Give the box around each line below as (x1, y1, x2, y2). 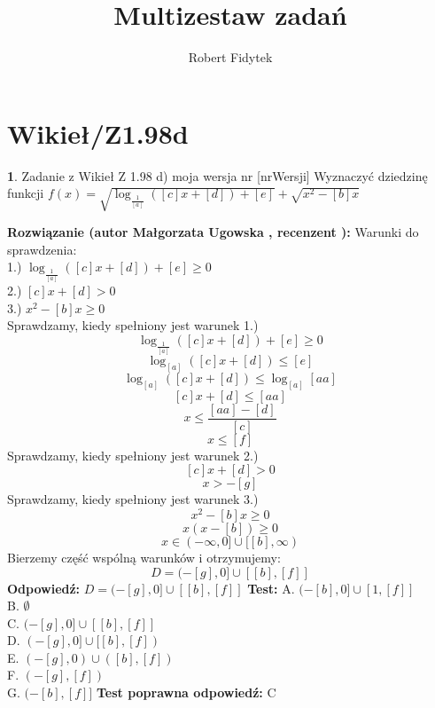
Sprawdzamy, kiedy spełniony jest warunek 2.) (7, 445, 259, 464)
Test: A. (247, 578, 295, 597)
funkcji (7, 184, 44, 202)
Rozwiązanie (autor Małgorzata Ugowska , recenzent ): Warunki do (7, 223, 419, 241)
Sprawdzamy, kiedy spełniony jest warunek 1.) (7, 316, 259, 334)
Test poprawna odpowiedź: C (96, 683, 276, 702)
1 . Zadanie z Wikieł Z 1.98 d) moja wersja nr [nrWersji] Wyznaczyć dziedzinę (7, 166, 428, 185)
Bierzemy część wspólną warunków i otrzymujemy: (7, 547, 281, 566)
